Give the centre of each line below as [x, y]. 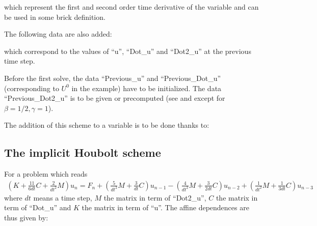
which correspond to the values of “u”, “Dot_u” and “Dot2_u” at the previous [128, 51]
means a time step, [63, 197]
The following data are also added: [58, 34]
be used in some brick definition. [55, 17]
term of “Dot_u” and [38, 207]
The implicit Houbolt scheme [83, 152]
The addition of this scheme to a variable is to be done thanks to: [107, 125]
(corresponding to [32, 88]
